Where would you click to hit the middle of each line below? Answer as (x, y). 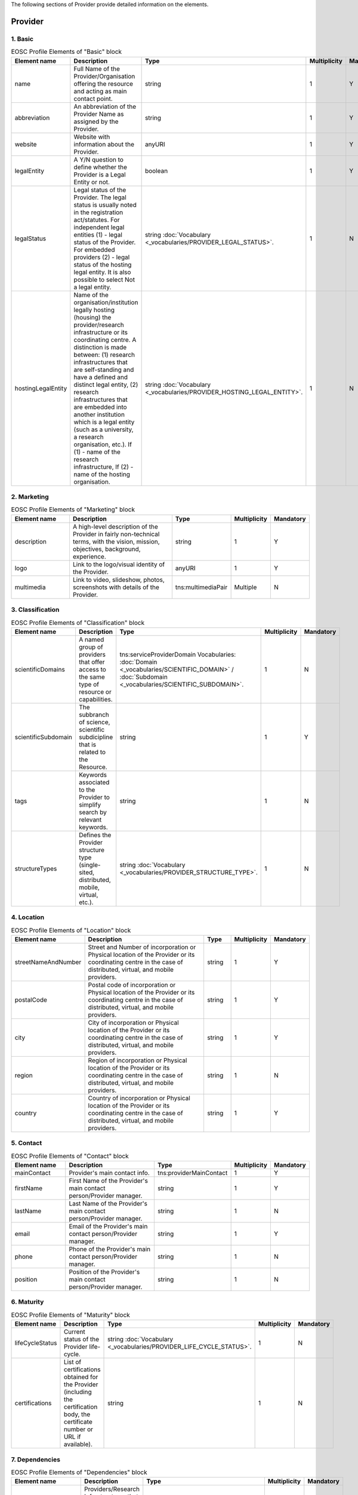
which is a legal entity (104, 422)
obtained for (81, 1377)
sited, (87, 872)
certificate (78, 1422)
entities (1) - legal (98, 234)
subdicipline (96, 737)
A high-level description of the (115, 526)
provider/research (99, 325)
